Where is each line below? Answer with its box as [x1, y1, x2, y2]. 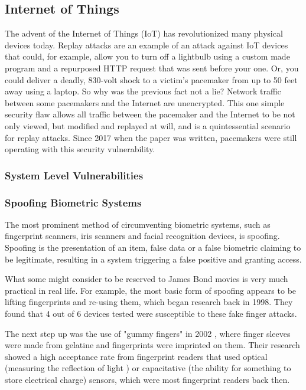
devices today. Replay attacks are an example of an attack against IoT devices [5, 38, 288, 51]
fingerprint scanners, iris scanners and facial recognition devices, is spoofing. [5, 230, 280, 242]
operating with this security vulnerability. [5, 143, 155, 155]
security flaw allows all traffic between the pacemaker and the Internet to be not [5, 108, 295, 120]
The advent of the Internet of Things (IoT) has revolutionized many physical [5, 27, 283, 40]
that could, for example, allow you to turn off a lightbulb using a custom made [5, 50, 290, 63]
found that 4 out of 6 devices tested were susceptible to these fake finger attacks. [5, 307, 297, 319]
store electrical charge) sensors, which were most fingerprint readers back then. [5, 373, 290, 385]
